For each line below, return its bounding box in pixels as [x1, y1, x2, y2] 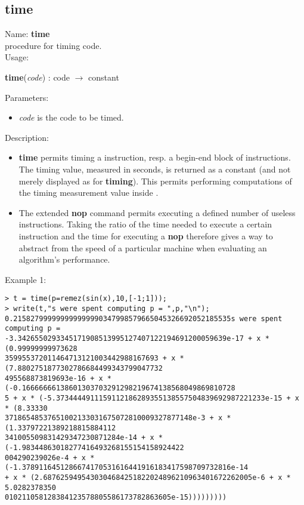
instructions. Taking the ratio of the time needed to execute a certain [18, 218, 272, 230]
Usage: [5, 51, 29, 63]
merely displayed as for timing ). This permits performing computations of [18, 174, 292, 187]
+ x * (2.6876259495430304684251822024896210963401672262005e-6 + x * [5, 473, 291, 482]
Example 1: [5, 273, 46, 285]
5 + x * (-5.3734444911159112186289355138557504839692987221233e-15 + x [5, 393, 299, 402]
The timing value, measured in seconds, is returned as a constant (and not [18, 162, 291, 175]
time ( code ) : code [5, 70, 70, 83]
